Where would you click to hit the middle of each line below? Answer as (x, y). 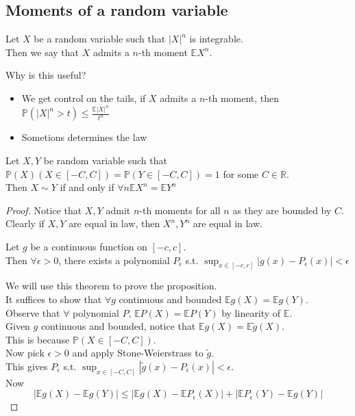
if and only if (87, 187)
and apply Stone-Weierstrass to (138, 353)
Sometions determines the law (84, 137)
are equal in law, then (114, 223)
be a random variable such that (100, 39)
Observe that (33, 312)
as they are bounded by (282, 210)
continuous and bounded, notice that (118, 326)
